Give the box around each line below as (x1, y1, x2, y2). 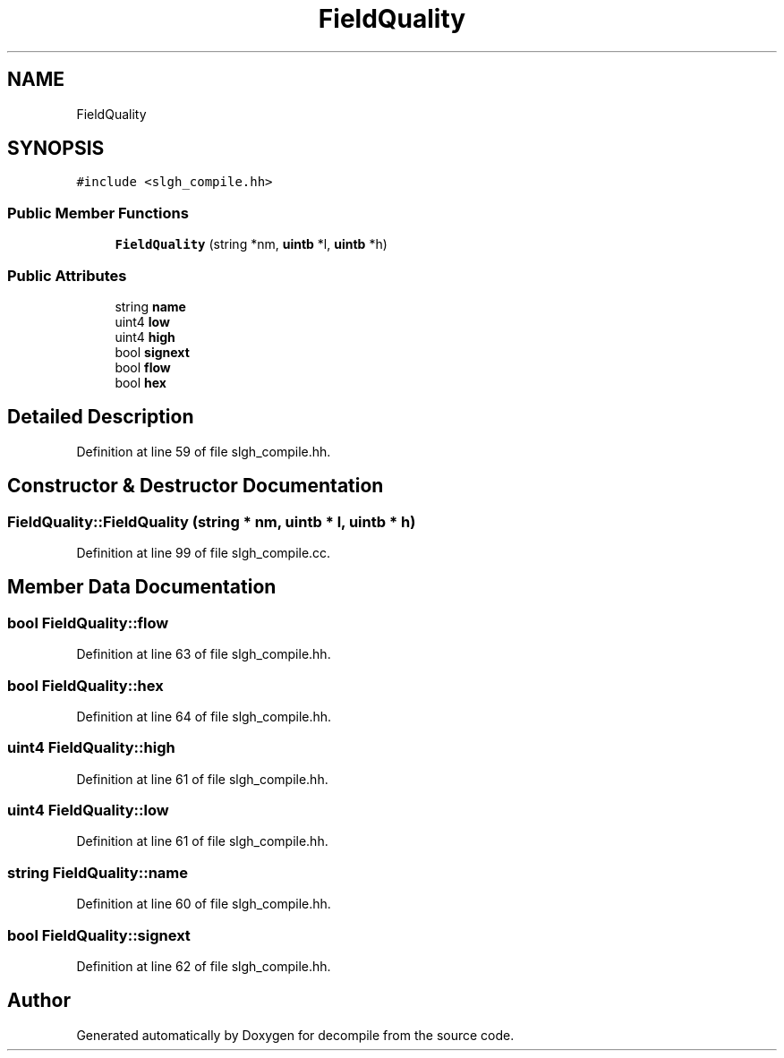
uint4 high (115, 328, 175, 345)
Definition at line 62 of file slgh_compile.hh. (76, 958, 331, 974)
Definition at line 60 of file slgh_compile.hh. (76, 896, 331, 912)
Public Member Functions (7, 203, 189, 222)
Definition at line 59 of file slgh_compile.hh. (76, 443, 331, 459)
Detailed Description (7, 405, 194, 429)
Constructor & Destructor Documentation (7, 474, 384, 498)
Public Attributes (7, 266, 127, 285)
